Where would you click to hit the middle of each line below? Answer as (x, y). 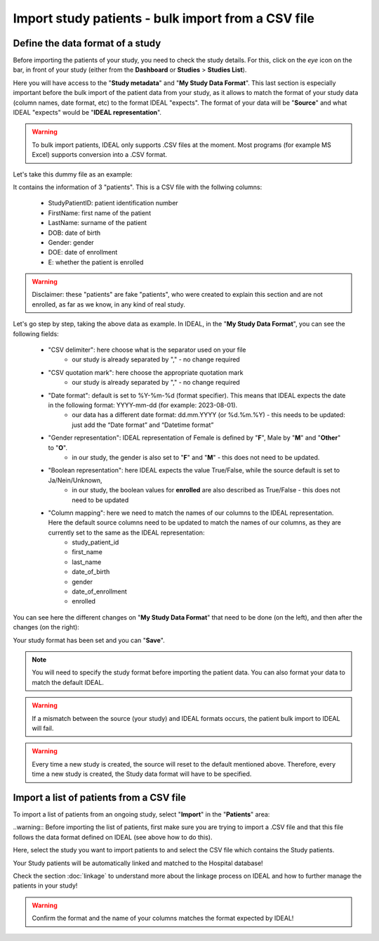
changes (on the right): (46, 627)
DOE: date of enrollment (83, 252)
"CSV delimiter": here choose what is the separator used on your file (147, 350)
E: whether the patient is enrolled (96, 262)
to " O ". (58, 447)
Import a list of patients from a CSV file (99, 797)
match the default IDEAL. (68, 682)
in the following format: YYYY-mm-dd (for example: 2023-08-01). (143, 405)
